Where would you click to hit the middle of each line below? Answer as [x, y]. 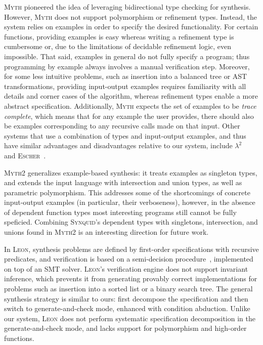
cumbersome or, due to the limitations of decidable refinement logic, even [118, 46]
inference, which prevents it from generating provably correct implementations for [131, 278]
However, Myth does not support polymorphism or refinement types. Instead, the [130, 16]
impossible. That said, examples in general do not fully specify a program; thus [127, 56]
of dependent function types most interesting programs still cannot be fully [120, 212]
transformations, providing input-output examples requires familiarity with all [125, 86]
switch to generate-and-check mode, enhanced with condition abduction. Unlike [127, 308]
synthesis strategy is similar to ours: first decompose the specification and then [126, 298]
